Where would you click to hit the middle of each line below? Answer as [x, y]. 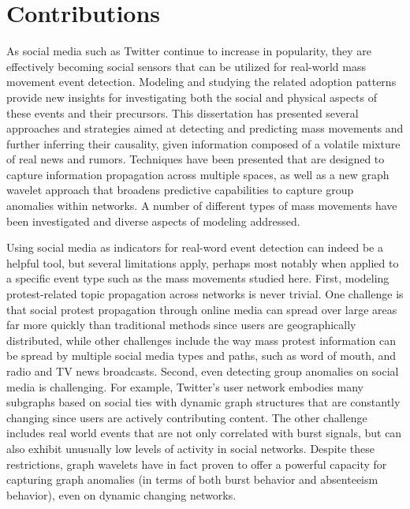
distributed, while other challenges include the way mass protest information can [201, 340]
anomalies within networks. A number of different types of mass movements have [202, 206]
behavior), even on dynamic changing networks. [121, 494]
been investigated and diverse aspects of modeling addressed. [153, 221]
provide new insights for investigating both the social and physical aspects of [192, 97]
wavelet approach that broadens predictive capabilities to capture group [180, 190]
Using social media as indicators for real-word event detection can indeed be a [195, 247]
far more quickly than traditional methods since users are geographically [181, 325]
